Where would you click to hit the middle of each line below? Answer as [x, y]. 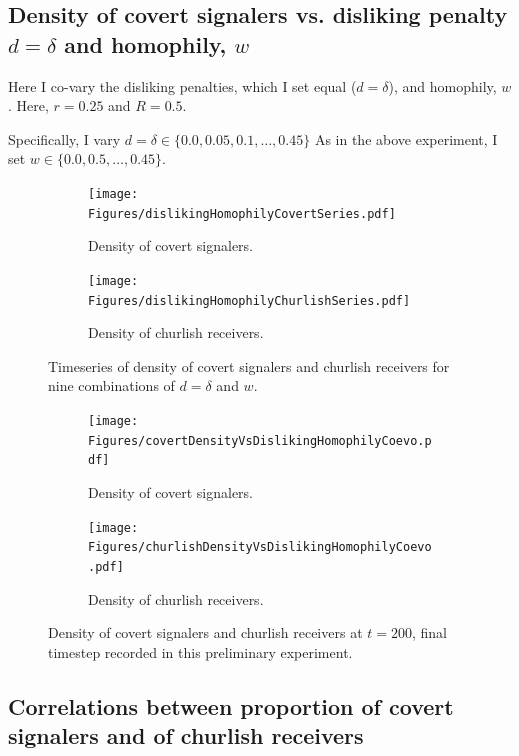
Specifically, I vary [64, 138]
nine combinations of [111, 385]
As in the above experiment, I [406, 138]
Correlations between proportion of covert [231, 705]
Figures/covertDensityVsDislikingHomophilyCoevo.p [260, 440]
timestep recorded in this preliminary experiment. [200, 651]
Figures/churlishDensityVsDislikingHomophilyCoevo [260, 547]
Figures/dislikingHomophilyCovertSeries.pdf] [242, 213]
